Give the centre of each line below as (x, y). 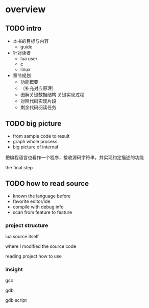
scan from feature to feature (42, 212)
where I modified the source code (41, 246)
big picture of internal (35, 147)
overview (26, 9)
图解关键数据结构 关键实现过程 (52, 95)
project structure (27, 225)
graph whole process (35, 141)
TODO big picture (33, 124)
